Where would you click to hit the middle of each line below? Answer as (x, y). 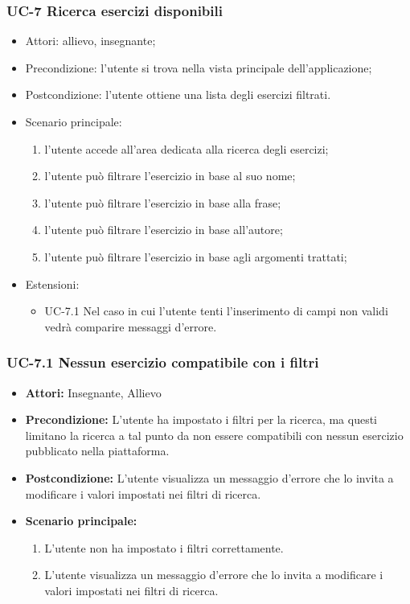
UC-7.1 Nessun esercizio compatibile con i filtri (163, 362)
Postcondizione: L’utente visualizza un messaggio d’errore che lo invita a (209, 477)
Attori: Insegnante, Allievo (93, 392)
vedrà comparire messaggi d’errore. (131, 326)
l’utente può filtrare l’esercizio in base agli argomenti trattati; (196, 256)
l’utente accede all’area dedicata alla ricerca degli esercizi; (187, 148)
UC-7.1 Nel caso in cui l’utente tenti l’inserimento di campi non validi (216, 311)
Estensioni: (52, 284)
